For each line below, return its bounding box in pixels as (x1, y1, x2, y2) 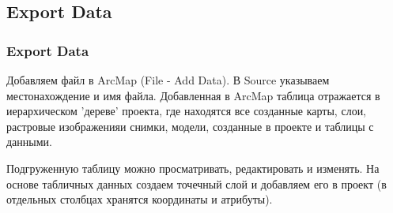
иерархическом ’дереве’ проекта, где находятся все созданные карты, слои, (6, 103, 367, 119)
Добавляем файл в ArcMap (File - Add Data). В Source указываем (6, 72, 330, 88)
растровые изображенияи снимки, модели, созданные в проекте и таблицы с (6, 118, 374, 134)
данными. (6, 133, 52, 150)
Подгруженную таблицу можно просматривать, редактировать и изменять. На (6, 159, 380, 176)
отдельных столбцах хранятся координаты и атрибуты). (6, 191, 273, 207)
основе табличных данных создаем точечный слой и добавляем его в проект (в (6, 175, 387, 192)
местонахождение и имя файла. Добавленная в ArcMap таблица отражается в (6, 87, 380, 103)
